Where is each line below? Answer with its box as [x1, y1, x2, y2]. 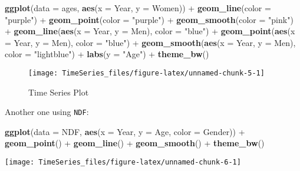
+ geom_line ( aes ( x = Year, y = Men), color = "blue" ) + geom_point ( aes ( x [5, 25, 295, 37]
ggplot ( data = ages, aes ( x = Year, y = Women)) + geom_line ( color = [5, 2, 271, 14]
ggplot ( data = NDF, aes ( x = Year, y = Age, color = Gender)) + [5, 125, 245, 137]
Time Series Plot [28, 85, 89, 98]
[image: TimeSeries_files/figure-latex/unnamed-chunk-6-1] [5, 158, 241, 167]
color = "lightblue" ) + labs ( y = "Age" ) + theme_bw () [5, 48, 209, 60]
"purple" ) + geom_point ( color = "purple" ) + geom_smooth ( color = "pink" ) [5, 13, 294, 25]
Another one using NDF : [5, 106, 89, 118]
